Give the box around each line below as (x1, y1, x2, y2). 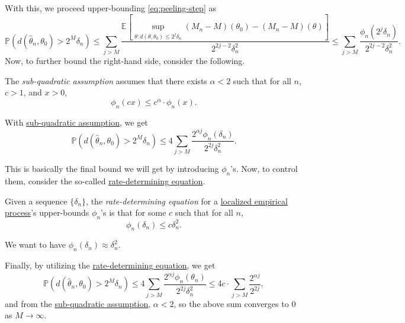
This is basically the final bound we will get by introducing (5, 162, 219, 175)
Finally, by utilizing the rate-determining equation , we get (5, 259, 216, 271)
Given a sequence (5, 194, 67, 207)
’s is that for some (101, 206, 166, 219)
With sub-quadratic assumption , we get (5, 116, 148, 128)
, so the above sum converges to (173, 297, 289, 309)
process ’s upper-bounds (5, 206, 89, 219)
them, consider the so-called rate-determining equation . (5, 175, 205, 187)
